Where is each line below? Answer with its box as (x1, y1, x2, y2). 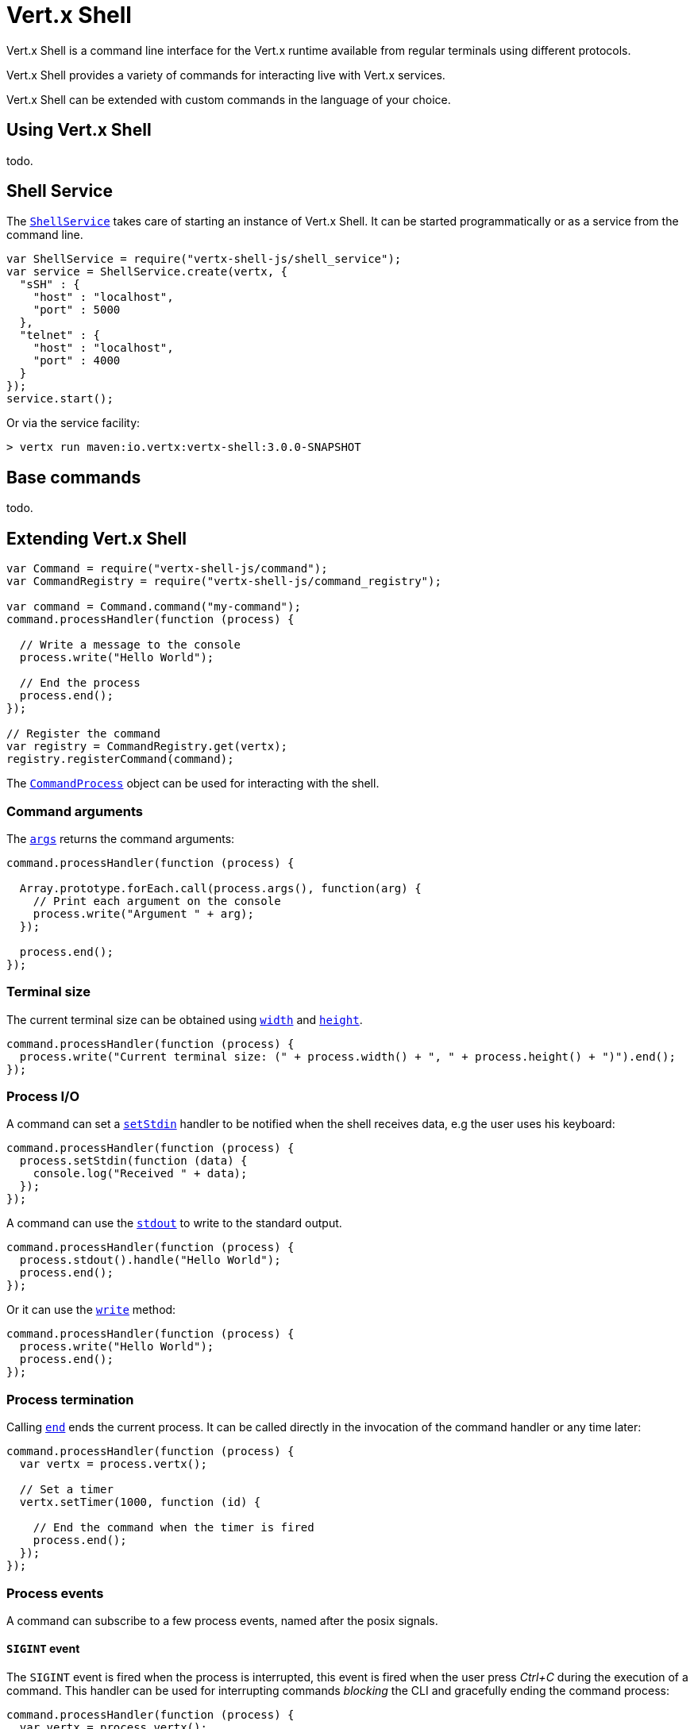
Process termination (6, 1391, 134, 1407)
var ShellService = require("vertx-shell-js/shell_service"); (6, 252, 402, 266)
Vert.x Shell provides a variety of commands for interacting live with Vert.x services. (6, 67, 445, 82)
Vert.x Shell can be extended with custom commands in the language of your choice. (6, 92, 451, 106)
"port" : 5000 (33, 303, 121, 317)
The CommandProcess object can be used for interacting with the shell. (6, 776, 380, 791)
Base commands (6, 467, 141, 487)
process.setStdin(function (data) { (19, 1154, 248, 1168)
